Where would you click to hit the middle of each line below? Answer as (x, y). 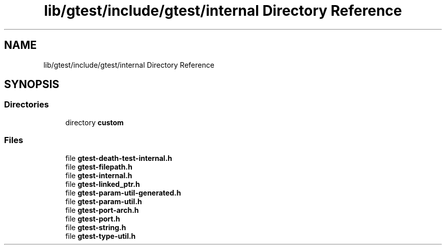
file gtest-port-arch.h (102, 210)
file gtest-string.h (96, 227)
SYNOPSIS (32, 85)
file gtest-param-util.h (104, 201)
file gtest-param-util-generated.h (123, 192)
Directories (26, 105)
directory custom (94, 122)
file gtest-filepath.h (99, 167)
